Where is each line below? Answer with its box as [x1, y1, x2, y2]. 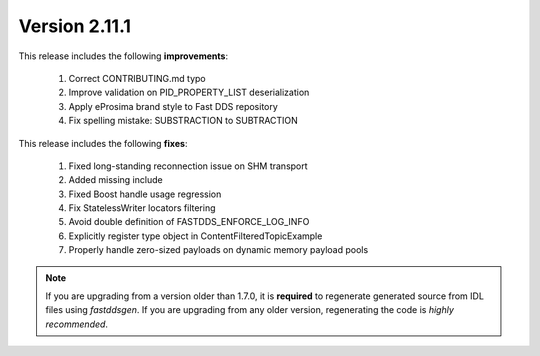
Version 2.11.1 [18, 15, 132, 37]
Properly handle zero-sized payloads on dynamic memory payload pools [68, 244, 369, 256]
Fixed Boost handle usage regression [68, 188, 222, 200]
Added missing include [68, 174, 164, 186]
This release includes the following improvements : [18, 50, 229, 62]
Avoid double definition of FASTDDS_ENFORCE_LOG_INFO [68, 216, 310, 228]
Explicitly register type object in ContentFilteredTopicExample [68, 230, 323, 242]
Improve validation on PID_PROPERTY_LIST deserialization [68, 86, 310, 99]
